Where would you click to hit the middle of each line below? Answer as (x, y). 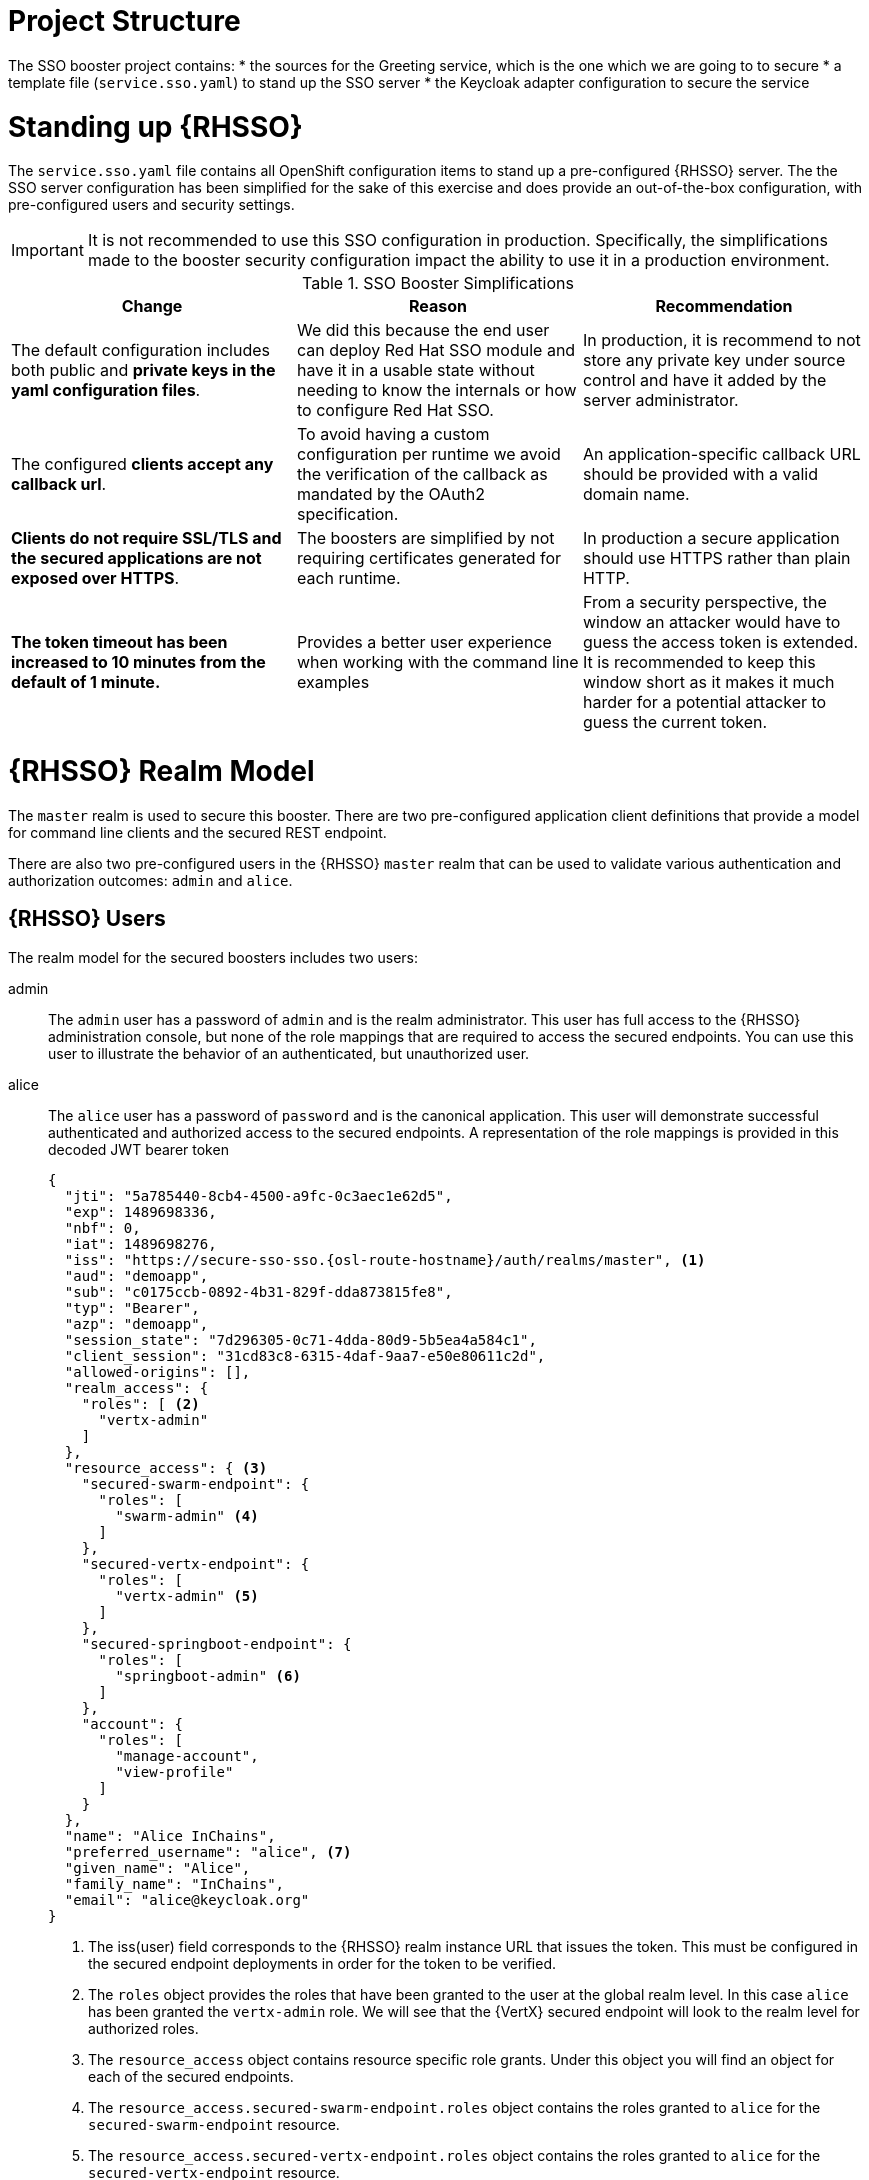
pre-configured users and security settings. (151, 205)
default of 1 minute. (86, 682)
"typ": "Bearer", (132, 1307)
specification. (347, 514)
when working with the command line (437, 662)
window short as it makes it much (708, 682)
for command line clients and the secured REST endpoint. (197, 832)
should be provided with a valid (700, 474)
